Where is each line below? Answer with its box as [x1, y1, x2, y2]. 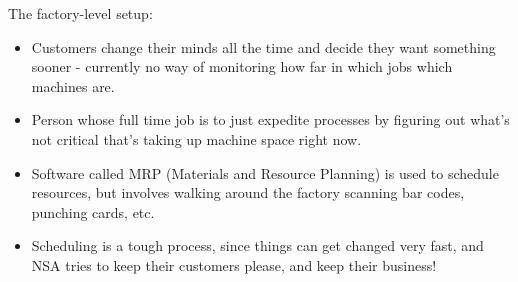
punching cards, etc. [31, 201, 155, 222]
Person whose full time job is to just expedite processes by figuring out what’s [31, 109, 510, 130]
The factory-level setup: [8, 3, 153, 23]
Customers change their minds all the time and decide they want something [31, 36, 496, 57]
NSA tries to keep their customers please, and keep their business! [31, 254, 437, 275]
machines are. [31, 75, 115, 96]
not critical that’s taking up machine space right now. [31, 128, 362, 149]
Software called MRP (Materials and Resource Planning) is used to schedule [31, 162, 499, 183]
